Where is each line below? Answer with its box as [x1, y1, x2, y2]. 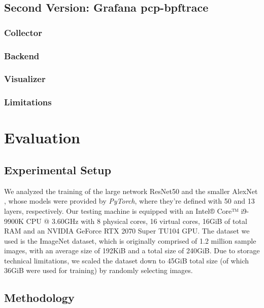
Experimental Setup [4, 162, 111, 177]
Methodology [4, 290, 75, 305]
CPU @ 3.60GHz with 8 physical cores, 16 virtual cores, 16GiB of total [26, 215, 247, 226]
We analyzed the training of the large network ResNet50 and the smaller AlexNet [4, 185, 258, 196]
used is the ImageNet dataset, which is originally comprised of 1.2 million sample [4, 235, 256, 246]
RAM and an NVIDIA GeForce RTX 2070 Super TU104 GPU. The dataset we [4, 225, 250, 236]
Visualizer [4, 72, 46, 85]
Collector [4, 26, 42, 38]
